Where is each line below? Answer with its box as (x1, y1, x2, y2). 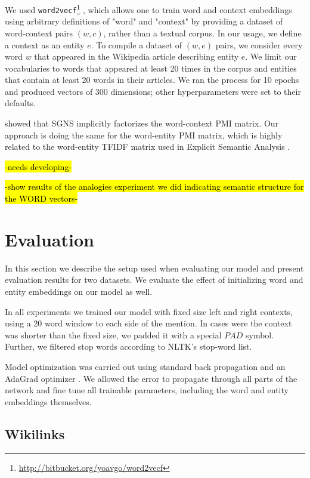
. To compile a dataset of (91, 38, 182, 51)
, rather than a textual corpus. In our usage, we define (103, 26, 302, 39)
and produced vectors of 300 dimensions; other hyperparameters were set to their (5, 85, 301, 97)
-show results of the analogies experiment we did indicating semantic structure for (5, 180, 304, 193)
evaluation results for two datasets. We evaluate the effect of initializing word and (5, 273, 303, 286)
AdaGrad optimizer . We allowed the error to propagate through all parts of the (5, 372, 297, 384)
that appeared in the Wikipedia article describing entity (34, 50, 239, 63)
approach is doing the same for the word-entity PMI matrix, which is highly (5, 128, 283, 141)
